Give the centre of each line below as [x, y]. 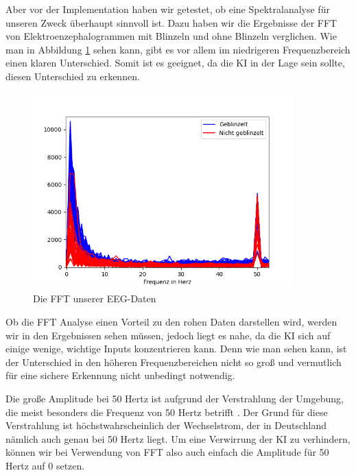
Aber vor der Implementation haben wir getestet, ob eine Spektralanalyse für [168, 9]
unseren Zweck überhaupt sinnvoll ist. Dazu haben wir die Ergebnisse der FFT [171, 22]
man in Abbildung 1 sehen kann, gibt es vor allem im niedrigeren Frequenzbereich [178, 49]
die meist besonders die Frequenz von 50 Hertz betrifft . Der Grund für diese [167, 412]
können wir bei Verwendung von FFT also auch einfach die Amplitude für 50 [167, 452]
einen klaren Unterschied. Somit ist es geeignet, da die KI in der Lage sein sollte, [175, 63]
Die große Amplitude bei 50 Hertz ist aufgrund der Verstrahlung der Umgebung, [175, 398]
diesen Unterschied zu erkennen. [73, 76]
